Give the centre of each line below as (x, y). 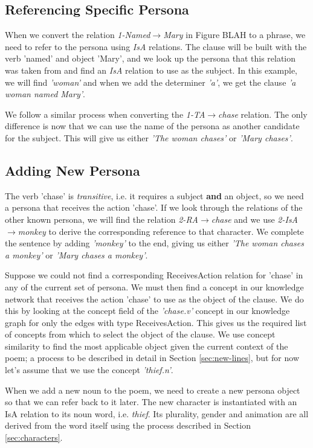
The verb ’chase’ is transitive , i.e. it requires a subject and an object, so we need (154, 195)
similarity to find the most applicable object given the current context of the (147, 346)
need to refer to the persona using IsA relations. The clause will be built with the (156, 46)
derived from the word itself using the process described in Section (128, 425)
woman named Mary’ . (45, 94)
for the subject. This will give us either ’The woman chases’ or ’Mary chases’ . (149, 137)
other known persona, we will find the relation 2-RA (102, 219)
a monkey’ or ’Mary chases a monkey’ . (76, 254)
